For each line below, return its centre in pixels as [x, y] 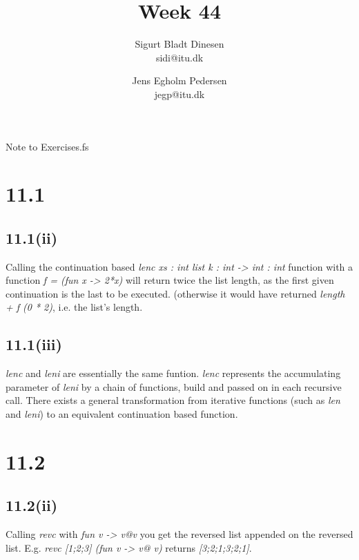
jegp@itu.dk [179, 94]
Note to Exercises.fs [47, 146]
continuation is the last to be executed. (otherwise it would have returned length [175, 293]
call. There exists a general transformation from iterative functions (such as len [173, 400]
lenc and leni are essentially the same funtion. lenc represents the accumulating [173, 373]
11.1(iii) [34, 344]
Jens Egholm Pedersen [179, 80]
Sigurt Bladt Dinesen [179, 44]
